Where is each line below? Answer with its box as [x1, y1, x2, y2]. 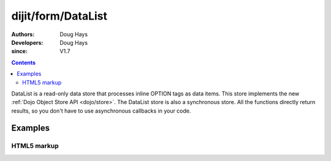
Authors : [11, 31, 35, 38]
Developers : [11, 39, 44, 46]
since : [11, 48, 28, 55]
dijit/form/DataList [11, 9, 107, 23]
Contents [11, 59, 36, 66]
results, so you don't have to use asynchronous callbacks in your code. [11, 107, 191, 114]
